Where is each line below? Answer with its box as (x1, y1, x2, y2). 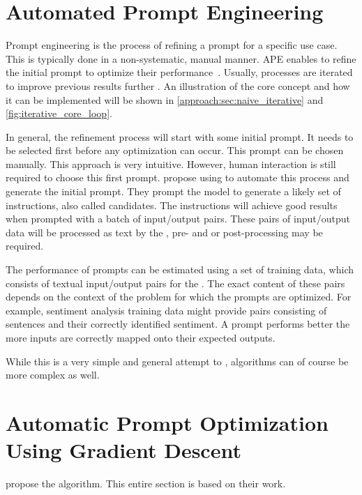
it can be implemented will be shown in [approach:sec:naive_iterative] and (6, 92, 324, 107)
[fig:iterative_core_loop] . (6, 106, 112, 121)
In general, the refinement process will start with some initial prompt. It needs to (6, 129, 354, 144)
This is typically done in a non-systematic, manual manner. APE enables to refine (6, 51, 356, 66)
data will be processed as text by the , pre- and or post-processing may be (6, 224, 323, 239)
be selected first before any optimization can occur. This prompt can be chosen (6, 143, 344, 158)
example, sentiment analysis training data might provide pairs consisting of (6, 303, 327, 317)
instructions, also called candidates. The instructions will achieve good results (6, 197, 338, 212)
